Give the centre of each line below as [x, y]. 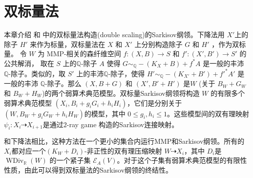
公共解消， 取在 [29, 63]
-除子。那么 [63, 83]
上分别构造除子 [158, 44]
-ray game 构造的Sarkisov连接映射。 [123, 124]
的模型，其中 [105, 113]
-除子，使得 [126, 73]
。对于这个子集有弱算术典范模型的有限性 [182, 160]
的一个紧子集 [70, 160]
